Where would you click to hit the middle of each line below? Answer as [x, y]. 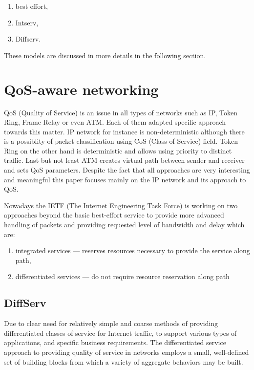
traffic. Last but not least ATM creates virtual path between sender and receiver [124, 160]
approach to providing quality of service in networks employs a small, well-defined [127, 352]
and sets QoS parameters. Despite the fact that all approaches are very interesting [127, 170]
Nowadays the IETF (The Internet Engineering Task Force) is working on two [121, 205]
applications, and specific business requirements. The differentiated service [115, 342]
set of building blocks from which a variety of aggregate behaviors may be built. [124, 361]
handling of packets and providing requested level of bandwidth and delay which [124, 225]
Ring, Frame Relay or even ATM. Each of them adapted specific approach [115, 122]
